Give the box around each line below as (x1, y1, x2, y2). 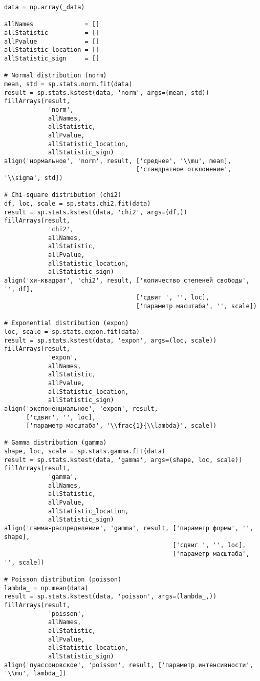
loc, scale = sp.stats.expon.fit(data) (4, 328, 140, 335)
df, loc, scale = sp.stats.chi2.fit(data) (4, 200, 151, 208)
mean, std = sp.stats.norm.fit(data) (4, 80, 133, 88)
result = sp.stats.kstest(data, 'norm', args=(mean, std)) (4, 89, 209, 96)
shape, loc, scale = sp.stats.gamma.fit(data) (4, 448, 165, 455)
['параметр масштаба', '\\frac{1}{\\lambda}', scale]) (26, 422, 217, 430)
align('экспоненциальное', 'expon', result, (4, 405, 158, 412)
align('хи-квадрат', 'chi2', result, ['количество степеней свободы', (4, 277, 250, 284)
